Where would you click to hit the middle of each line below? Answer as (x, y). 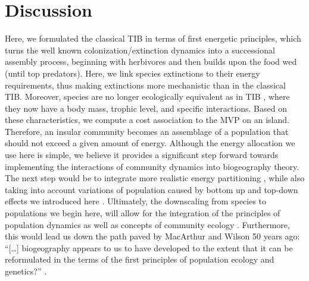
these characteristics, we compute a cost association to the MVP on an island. (147, 120)
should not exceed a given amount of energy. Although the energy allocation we (150, 143)
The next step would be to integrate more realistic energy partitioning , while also (155, 178)
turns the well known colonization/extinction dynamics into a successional (140, 50)
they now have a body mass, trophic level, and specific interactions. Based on (146, 108)
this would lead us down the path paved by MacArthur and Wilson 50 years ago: (152, 236)
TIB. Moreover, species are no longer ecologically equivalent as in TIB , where (147, 97)
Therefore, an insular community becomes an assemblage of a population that (147, 131)
